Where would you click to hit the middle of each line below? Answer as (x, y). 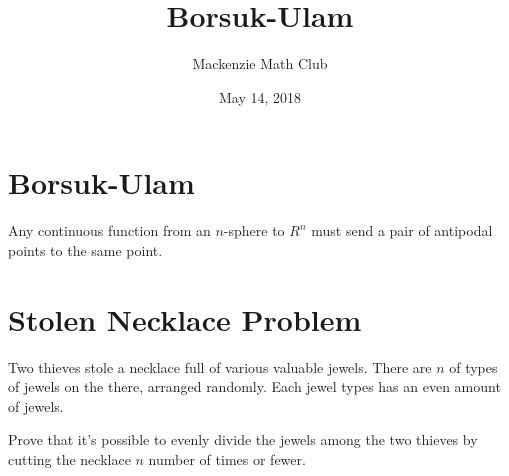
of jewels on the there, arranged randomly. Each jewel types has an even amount (254, 386)
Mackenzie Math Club (260, 63)
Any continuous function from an (109, 230)
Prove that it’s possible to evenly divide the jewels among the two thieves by (243, 439)
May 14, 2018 (260, 96)
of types (473, 366)
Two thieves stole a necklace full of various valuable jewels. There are (220, 366)
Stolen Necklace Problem (185, 318)
